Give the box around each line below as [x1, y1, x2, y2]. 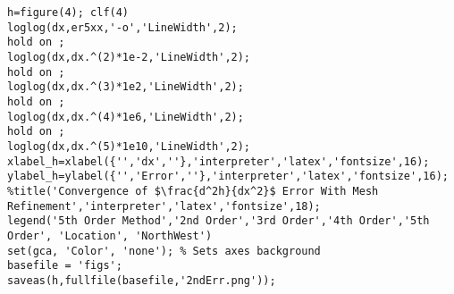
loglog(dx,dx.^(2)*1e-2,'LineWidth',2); [7, 50, 251, 63]
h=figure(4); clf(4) [7, 6, 130, 19]
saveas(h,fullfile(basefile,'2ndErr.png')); [7, 273, 276, 287]
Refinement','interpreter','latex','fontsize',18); [7, 199, 321, 213]
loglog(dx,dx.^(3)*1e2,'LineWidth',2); [7, 80, 244, 94]
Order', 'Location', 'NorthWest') [7, 229, 213, 242]
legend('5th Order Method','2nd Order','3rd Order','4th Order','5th [7, 214, 430, 228]
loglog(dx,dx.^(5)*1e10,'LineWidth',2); [7, 139, 251, 153]
